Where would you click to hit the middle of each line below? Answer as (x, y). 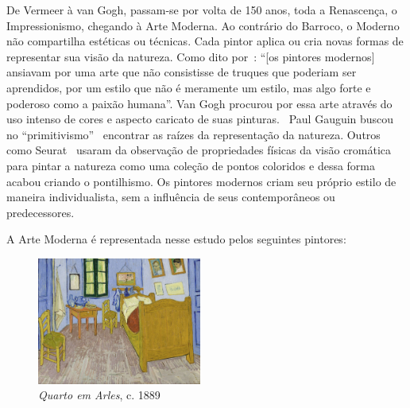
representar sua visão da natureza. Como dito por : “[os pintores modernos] (191, 56)
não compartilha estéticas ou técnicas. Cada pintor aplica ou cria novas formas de (205, 41)
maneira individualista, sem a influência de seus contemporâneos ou (171, 197)
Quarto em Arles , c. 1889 (99, 395)
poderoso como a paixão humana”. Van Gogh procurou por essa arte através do (199, 103)
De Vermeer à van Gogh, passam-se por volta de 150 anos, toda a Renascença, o (202, 10)
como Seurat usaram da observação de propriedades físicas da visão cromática (199, 150)
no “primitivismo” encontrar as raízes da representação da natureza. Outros (193, 134)
